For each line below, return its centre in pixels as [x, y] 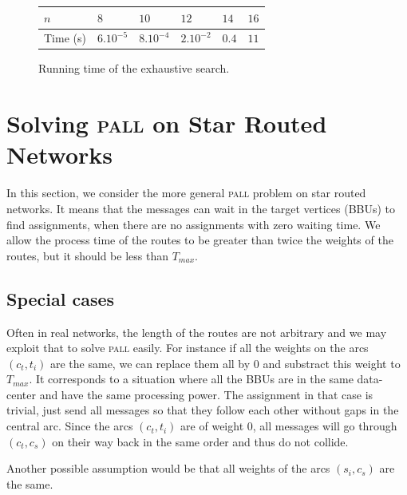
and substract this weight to [332, 363]
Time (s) [65, 38]
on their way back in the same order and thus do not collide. [200, 441]
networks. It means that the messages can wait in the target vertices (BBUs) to [201, 208]
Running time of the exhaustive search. [134, 68]
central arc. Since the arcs [70, 426]
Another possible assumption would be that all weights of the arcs [168, 468]
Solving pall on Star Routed [167, 123]
